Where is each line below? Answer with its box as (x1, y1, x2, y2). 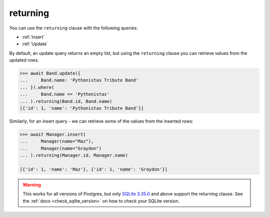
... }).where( (19, 84, 54, 90)
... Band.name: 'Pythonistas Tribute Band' (19, 77, 138, 83)
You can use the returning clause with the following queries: (9, 25, 138, 31)
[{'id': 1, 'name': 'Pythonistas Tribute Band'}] (19, 105, 144, 111)
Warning (22, 182, 41, 188)
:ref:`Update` (21, 41, 48, 47)
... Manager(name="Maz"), (19, 139, 94, 144)
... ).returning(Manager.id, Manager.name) (19, 153, 128, 158)
